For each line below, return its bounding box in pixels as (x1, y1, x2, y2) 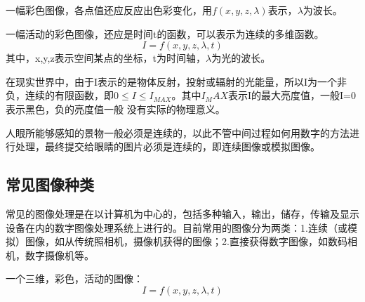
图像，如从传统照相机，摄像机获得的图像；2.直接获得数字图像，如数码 (25, 234, 347, 249)
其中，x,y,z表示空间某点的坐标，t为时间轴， (6, 51, 206, 65)
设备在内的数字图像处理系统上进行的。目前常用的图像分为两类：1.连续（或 (6, 220, 347, 235)
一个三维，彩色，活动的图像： (6, 271, 143, 286)
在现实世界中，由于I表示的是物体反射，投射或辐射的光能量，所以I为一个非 (6, 74, 347, 88)
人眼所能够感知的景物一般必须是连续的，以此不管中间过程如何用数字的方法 (6, 125, 350, 140)
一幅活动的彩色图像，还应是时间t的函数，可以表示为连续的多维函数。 (6, 26, 324, 41)
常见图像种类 (6, 173, 94, 195)
